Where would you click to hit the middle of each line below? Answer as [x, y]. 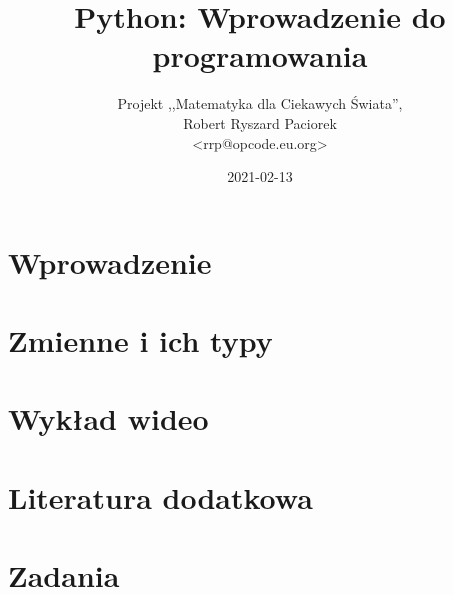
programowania [260, 55]
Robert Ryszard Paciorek [260, 122]
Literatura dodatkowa [160, 496]
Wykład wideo [108, 418]
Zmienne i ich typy [140, 340]
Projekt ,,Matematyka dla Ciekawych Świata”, [260, 103]
